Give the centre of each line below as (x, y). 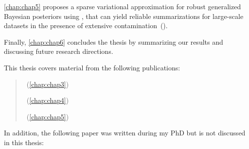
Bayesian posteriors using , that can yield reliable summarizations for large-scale (124, 16)
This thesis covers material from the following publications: (92, 67)
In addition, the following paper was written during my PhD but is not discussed (125, 133)
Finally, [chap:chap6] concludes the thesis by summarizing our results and (114, 41)
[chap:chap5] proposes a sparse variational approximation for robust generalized (123, 6)
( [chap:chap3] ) (48, 84)
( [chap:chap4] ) (48, 100)
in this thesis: (24, 142)
